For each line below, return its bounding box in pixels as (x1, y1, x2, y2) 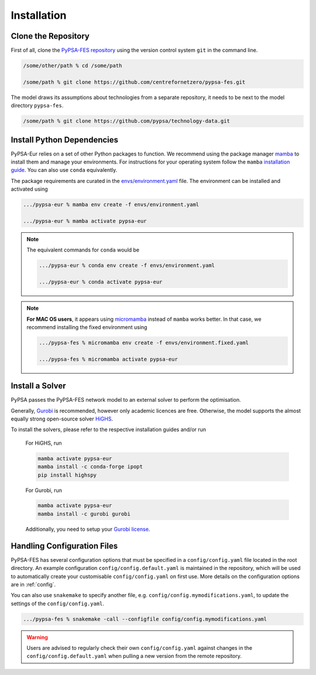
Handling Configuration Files (11, 541, 118, 551)
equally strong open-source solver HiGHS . (11, 415, 114, 422)
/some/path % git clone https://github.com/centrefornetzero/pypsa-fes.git (23, 79, 246, 85)
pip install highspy (37, 472, 97, 478)
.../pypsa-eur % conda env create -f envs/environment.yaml (39, 262, 215, 269)
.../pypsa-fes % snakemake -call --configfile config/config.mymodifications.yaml (23, 616, 267, 622)
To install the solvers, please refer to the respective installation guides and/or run (11, 426, 207, 433)
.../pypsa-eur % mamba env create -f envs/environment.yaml (23, 201, 200, 208)
